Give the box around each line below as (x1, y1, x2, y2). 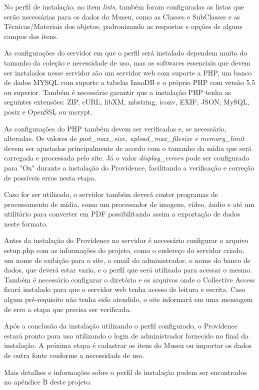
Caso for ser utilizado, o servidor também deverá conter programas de (4, 189, 218, 199)
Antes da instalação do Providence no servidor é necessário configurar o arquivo (4, 235, 248, 245)
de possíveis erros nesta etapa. (4, 172, 96, 182)
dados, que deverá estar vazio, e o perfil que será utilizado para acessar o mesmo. (4, 264, 252, 275)
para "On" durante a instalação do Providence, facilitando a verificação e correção (4, 162, 254, 172)
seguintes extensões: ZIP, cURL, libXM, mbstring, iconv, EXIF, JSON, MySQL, (4, 96, 249, 107)
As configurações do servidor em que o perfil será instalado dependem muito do (4, 47, 247, 58)
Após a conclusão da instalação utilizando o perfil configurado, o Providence (4, 320, 237, 331)
